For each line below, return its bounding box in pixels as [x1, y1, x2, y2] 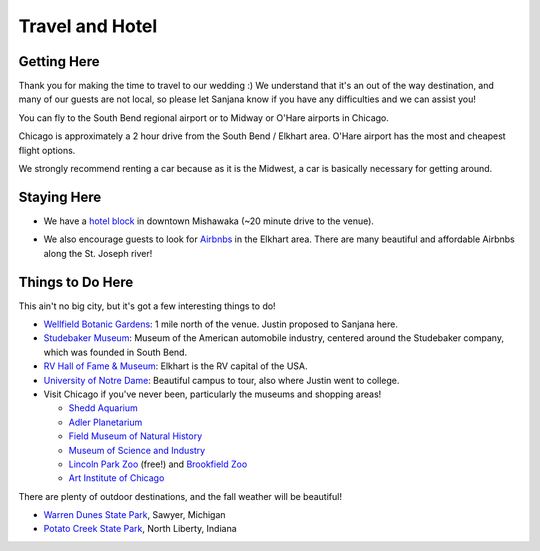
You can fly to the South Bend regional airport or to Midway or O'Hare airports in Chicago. [18, 111, 390, 124]
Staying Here [18, 188, 102, 205]
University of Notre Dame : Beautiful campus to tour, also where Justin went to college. [43, 374, 400, 386]
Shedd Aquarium [68, 402, 139, 414]
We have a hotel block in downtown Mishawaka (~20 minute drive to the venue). [43, 215, 375, 227]
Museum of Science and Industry [68, 444, 206, 456]
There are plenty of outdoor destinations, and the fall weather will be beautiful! [18, 490, 342, 502]
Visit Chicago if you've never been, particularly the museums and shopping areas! [43, 388, 382, 400]
